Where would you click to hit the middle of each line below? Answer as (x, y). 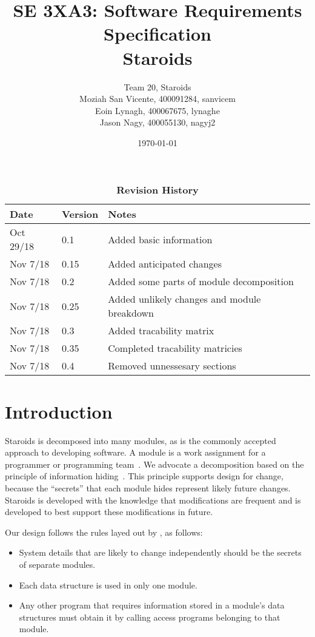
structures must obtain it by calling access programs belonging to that (150, 617)
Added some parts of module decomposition (201, 281)
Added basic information (160, 239)
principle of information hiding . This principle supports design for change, (144, 476)
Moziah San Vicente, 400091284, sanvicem (157, 99)
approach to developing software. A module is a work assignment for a (135, 452)
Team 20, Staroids (157, 86)
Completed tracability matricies (175, 348)
